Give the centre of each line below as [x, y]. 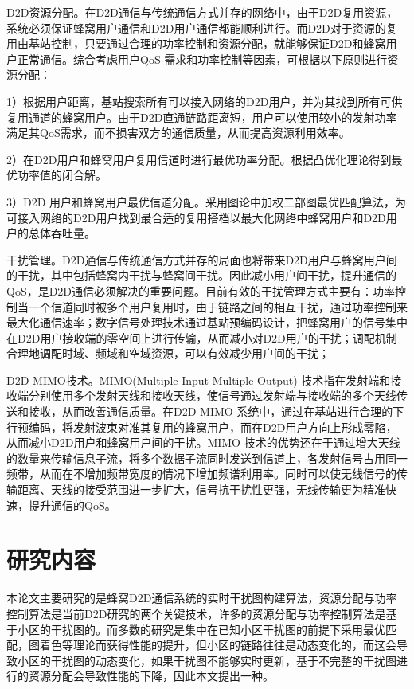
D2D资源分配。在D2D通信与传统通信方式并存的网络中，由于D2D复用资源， [202, 12]
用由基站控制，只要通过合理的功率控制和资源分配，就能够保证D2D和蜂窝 [196, 43]
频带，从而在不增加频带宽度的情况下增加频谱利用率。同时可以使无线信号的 [201, 474]
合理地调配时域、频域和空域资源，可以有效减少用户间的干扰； [168, 353]
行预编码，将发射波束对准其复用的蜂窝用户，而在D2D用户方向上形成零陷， [202, 427]
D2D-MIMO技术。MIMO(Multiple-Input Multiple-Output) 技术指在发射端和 [199, 380]
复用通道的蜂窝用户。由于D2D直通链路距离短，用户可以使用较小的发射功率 [202, 117]
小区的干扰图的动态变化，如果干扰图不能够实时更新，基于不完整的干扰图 [207, 660]
